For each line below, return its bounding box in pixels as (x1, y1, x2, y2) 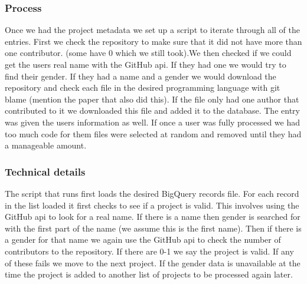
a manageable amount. (5, 139, 87, 151)
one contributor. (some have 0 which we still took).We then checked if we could (5, 47, 292, 59)
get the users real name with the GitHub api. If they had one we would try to (5, 58, 286, 70)
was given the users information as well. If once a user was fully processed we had (5, 115, 301, 128)
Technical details (5, 164, 86, 179)
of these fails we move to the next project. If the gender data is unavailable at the (5, 256, 301, 269)
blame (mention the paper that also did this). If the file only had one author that (5, 93, 299, 105)
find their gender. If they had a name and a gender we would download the (5, 70, 276, 82)
